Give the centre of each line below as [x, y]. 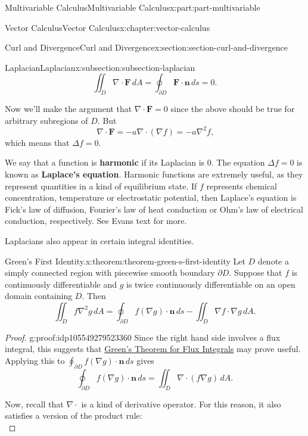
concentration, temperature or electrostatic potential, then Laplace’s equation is [151, 197]
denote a [273, 261]
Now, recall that [34, 404]
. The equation [238, 162]
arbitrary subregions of [46, 120]
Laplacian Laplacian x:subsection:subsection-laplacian [100, 67]
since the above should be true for [233, 109]
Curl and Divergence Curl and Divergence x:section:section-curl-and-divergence [146, 47]
